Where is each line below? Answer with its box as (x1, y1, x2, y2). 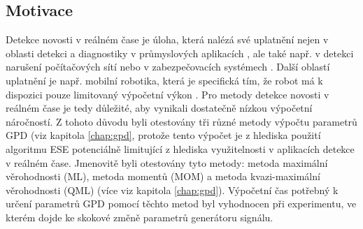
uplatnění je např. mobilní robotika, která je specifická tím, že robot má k (6, 73, 323, 87)
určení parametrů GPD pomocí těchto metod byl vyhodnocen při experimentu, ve (6, 196, 357, 211)
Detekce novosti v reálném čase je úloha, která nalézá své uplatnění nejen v (6, 32, 329, 47)
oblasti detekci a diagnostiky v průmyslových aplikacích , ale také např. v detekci (6, 45, 354, 60)
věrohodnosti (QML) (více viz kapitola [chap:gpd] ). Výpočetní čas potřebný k (6, 182, 339, 197)
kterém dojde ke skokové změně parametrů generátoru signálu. (6, 209, 273, 224)
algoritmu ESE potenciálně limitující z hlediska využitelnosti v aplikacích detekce (6, 141, 355, 156)
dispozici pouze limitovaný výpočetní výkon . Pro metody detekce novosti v (6, 87, 329, 101)
